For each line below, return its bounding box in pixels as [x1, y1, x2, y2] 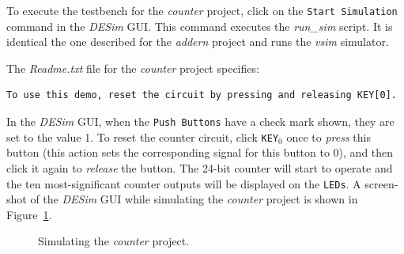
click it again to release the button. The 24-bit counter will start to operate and [6, 159, 393, 176]
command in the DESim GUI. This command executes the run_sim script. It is [6, 17, 393, 34]
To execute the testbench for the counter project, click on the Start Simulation [6, 2, 398, 18]
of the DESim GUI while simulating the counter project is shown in [30, 191, 358, 207]
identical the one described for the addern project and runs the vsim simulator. [6, 33, 389, 50]
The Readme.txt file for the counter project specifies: [6, 59, 259, 76]
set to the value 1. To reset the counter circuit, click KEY [6, 128, 279, 145]
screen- [364, 175, 398, 191]
